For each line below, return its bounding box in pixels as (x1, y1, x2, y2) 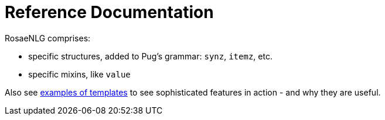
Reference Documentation (5, 2, 214, 22)
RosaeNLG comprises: (5, 33, 91, 43)
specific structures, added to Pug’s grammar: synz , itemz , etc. (28, 51, 272, 61)
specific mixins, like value (28, 69, 131, 79)
